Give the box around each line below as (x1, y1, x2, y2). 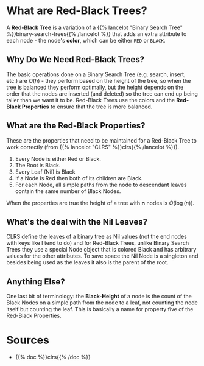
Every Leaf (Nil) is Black (15, 168, 76, 175)
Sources (6, 333, 50, 347)
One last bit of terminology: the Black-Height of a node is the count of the (6, 293, 192, 300)
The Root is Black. (15, 161, 61, 169)
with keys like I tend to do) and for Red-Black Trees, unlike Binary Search (6, 239, 189, 247)
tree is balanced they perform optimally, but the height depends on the (6, 83, 184, 91)
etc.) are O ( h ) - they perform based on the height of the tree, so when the (6, 77, 191, 84)
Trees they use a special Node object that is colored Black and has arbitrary (6, 246, 197, 253)
